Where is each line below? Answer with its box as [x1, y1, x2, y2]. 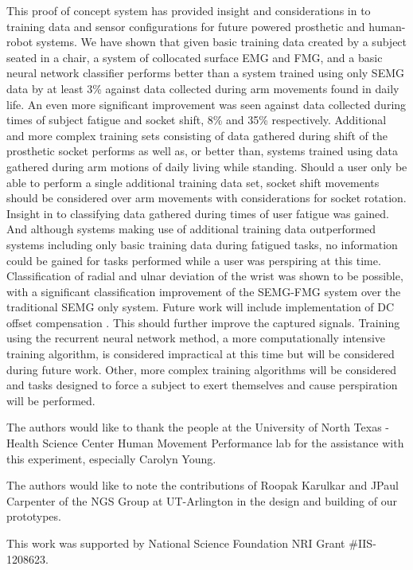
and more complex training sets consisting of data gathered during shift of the [6, 127, 388, 143]
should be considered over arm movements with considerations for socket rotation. [6, 189, 407, 206]
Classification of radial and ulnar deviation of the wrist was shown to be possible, [6, 267, 403, 284]
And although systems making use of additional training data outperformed [6, 221, 376, 237]
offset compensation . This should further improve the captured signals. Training [6, 314, 400, 330]
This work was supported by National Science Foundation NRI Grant [6, 535, 345, 551]
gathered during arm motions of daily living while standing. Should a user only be [6, 158, 407, 174]
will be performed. [6, 392, 95, 408]
